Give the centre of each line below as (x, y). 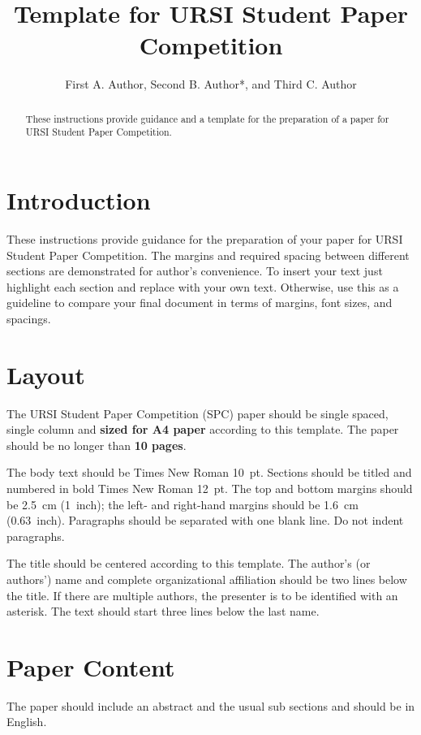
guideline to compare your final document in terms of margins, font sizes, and (200, 303)
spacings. (29, 318)
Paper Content (91, 666)
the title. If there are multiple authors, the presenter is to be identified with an (202, 595)
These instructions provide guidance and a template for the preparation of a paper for (207, 118)
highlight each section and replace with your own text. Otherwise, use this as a (203, 286)
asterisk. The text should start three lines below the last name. (163, 611)
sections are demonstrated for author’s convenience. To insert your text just (195, 271)
